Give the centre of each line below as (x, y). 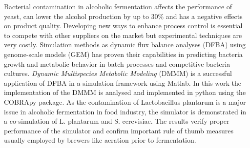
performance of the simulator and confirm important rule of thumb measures (119, 130)
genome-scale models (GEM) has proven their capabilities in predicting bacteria (123, 54)
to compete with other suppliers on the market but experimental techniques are (123, 35)
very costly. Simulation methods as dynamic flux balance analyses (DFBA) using (125, 45)
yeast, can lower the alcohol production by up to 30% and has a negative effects (123, 16)
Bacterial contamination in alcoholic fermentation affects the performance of (118, 6)
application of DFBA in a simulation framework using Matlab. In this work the (123, 83)
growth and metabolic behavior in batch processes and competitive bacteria (117, 64)
